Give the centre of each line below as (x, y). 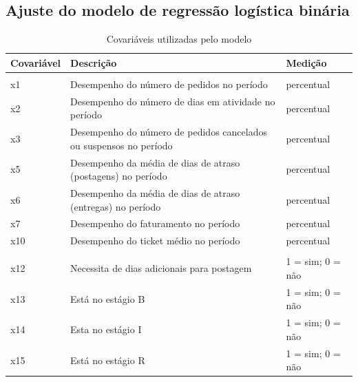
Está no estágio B (108, 298)
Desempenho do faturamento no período (155, 223)
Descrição (94, 62)
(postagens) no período (119, 176)
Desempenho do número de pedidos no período (169, 84)
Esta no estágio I (106, 329)
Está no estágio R (108, 360)
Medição (306, 62)
